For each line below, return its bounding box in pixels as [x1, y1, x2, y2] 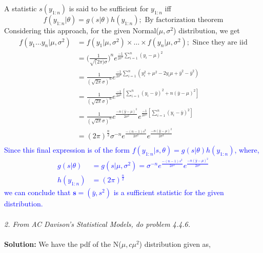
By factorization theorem [145, 16, 224, 24]
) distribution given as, [139, 238, 211, 249]
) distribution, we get [173, 25, 240, 35]
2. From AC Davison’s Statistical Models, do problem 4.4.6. [4, 218, 190, 229]
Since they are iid [192, 38, 248, 46]
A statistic [4, 3, 37, 13]
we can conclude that [4, 187, 71, 198]
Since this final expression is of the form [4, 144, 130, 155]
